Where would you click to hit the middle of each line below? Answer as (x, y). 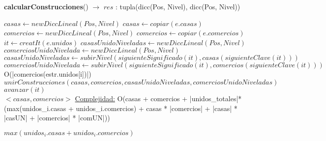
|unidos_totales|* (216, 98)
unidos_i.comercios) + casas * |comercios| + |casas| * (157, 108)
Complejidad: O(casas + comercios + (131, 98)
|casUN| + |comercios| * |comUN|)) (57, 118)
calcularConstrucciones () (46, 6)
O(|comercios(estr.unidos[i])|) (48, 74)
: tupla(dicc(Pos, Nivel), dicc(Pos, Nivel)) (178, 6)
